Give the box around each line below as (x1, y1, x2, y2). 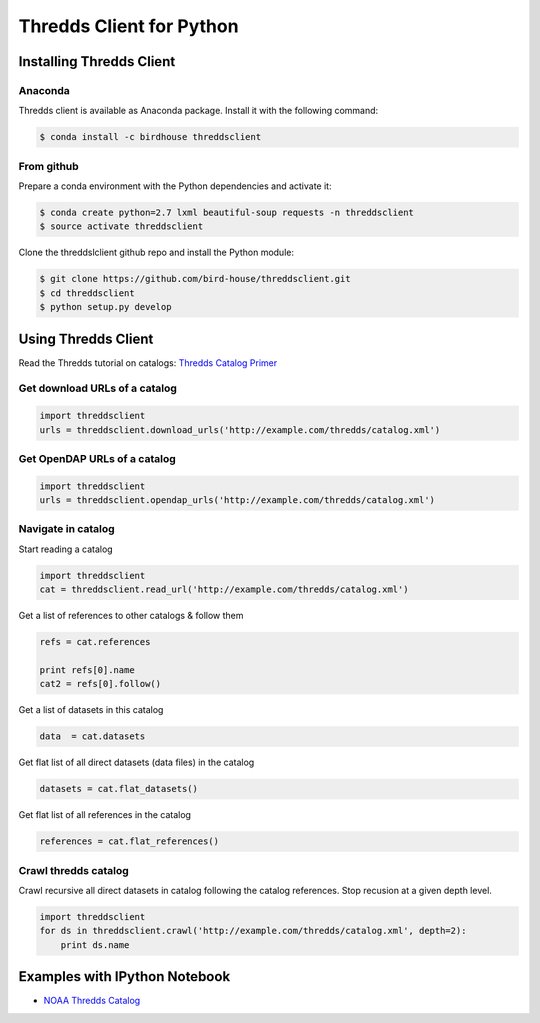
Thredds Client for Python (18, 15, 239, 37)
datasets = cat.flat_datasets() (39, 783, 199, 795)
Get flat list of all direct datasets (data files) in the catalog (18, 756, 255, 769)
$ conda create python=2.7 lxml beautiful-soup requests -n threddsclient (39, 207, 415, 219)
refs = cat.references (39, 636, 151, 648)
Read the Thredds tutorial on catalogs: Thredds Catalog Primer (18, 356, 278, 369)
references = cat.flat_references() (39, 836, 220, 847)
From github (18, 159, 79, 173)
